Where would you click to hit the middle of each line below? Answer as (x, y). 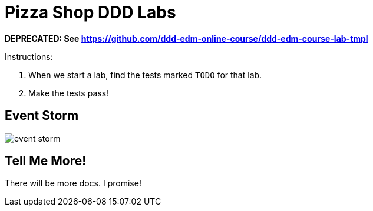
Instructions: (29, 56)
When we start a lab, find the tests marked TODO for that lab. (145, 75)
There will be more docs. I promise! (73, 183)
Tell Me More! (46, 161)
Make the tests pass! (69, 93)
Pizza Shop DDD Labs (90, 12)
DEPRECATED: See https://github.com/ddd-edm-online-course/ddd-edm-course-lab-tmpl (186, 38)
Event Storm (42, 116)
